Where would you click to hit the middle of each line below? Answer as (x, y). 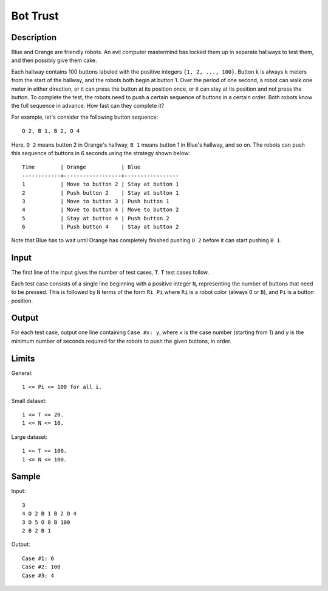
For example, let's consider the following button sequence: (85, 117)
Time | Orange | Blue (81, 167)
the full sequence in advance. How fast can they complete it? (88, 106)
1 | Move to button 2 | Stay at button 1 (101, 184)
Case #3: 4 (38, 575)
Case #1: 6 (38, 558)
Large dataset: (29, 437)
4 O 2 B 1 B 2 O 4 (50, 514)
